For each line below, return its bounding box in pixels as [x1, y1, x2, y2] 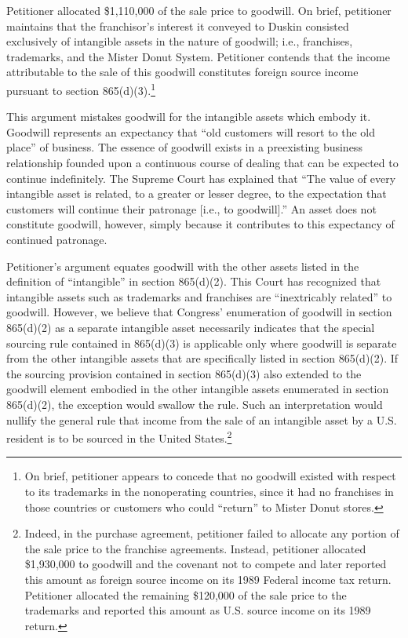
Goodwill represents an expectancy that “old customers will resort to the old [6, 123, 376, 140]
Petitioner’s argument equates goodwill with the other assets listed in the [6, 257, 359, 274]
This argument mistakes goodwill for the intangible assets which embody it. [6, 108, 371, 125]
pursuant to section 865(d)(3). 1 [6, 79, 155, 98]
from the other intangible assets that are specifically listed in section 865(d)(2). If [6, 350, 399, 366]
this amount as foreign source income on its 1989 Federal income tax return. [24, 571, 392, 587]
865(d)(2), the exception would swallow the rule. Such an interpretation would [6, 396, 383, 412]
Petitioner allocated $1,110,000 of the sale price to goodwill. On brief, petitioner [6, 2, 392, 18]
